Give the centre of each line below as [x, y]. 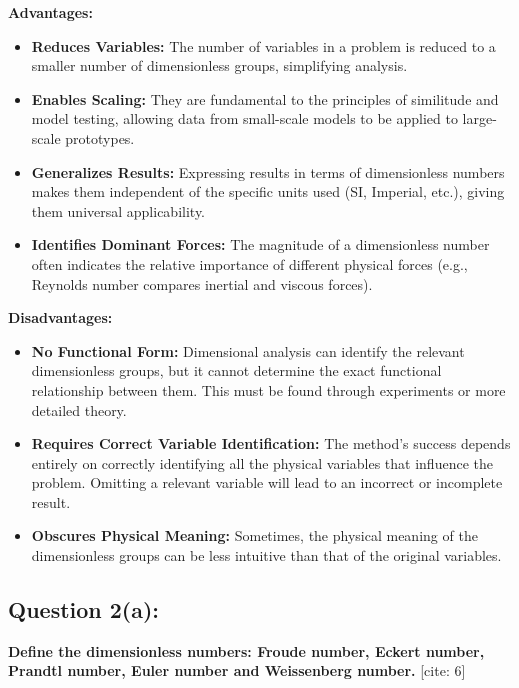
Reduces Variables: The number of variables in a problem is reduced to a [263, 45]
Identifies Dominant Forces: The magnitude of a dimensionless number [260, 244]
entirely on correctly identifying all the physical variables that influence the [262, 462]
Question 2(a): [84, 609]
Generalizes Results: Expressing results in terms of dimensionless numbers [268, 171]
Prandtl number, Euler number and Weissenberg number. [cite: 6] [237, 670]
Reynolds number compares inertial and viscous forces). [202, 283]
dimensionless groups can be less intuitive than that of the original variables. [266, 555]
